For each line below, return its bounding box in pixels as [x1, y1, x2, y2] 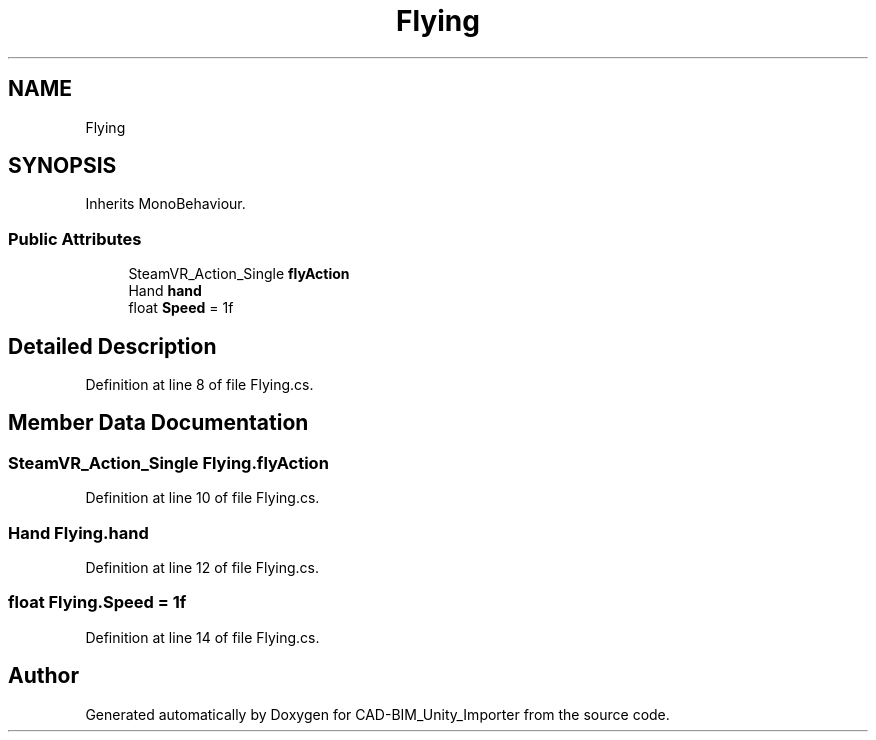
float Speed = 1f [128, 299, 234, 317]
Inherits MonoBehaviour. [85, 195, 246, 213]
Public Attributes [8, 228, 142, 249]
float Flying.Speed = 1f [8, 592, 187, 613]
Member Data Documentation [8, 410, 309, 436]
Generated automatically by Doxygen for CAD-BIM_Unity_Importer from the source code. [85, 705, 670, 723]
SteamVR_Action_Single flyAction [128, 265, 350, 283]
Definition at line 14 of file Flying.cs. [85, 628, 320, 646]
